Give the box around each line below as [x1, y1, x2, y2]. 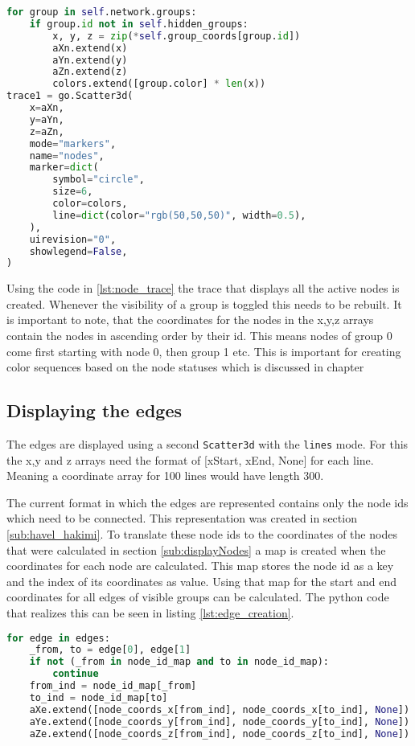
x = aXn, [29, 102, 64, 113]
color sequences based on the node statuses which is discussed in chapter [6, 359, 364, 375]
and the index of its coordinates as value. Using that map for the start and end [6, 572, 397, 589]
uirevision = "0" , [29, 233, 117, 245]
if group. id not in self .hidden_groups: [29, 18, 249, 30]
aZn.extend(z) [52, 66, 128, 78]
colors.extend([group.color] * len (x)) [52, 78, 266, 90]
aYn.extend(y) [52, 54, 128, 66]
